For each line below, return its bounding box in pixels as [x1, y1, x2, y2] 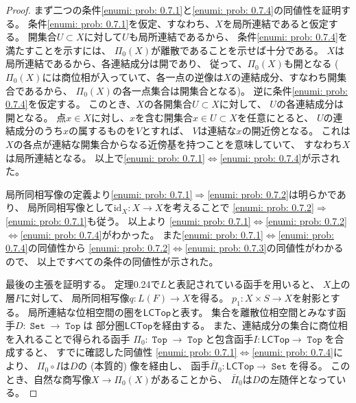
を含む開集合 [134, 110, 193, 124]
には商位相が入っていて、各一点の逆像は [42, 69, 224, 84]
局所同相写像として [27, 200, 114, 215]
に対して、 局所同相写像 [21, 290, 130, 304]
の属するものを [69, 123, 137, 138]
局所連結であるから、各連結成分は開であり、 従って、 [5, 56, 248, 71]
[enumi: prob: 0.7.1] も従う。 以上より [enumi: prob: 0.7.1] [5, 213, 251, 228]
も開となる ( [283, 56, 339, 71]
